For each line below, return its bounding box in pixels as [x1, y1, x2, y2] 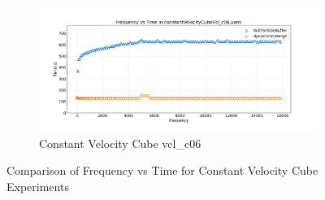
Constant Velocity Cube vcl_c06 [39, 134, 201, 151]
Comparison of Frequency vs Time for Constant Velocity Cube [6, 162, 318, 179]
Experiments [6, 177, 69, 194]
